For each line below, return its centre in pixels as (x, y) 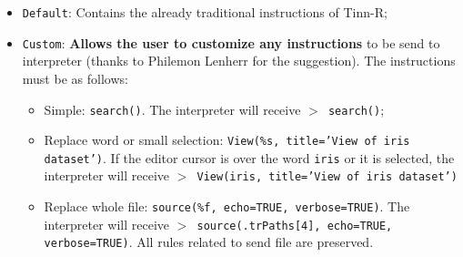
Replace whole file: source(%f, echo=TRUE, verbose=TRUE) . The (227, 206)
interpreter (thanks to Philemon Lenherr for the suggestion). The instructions (239, 61)
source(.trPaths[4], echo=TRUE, (295, 226)
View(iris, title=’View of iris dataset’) (327, 177)
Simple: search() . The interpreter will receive (172, 109)
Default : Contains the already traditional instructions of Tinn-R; (205, 12)
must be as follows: (75, 78)
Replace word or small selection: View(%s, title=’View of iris (227, 140)
